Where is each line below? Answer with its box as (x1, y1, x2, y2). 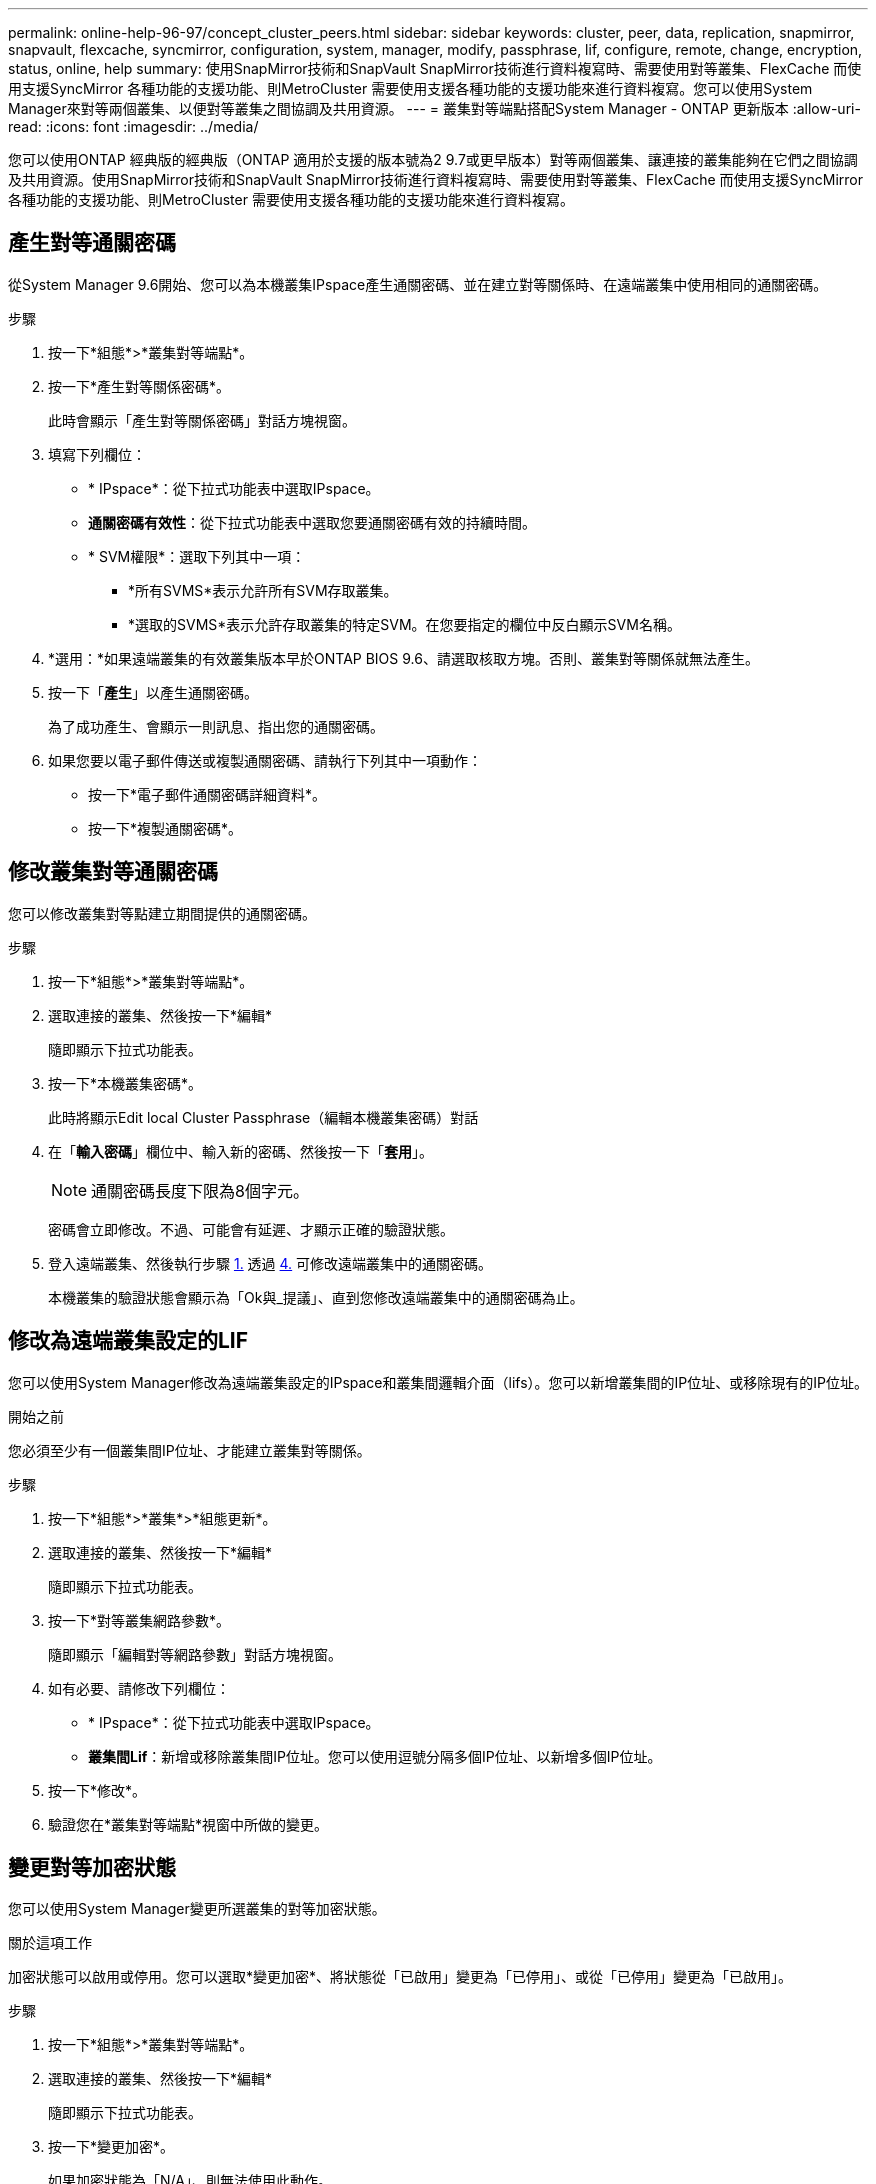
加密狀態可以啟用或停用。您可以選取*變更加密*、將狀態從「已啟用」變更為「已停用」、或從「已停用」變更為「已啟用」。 (8, 1968, 793, 1986)
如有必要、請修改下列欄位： (48, 1679, 230, 1697)
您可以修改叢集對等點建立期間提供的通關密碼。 (8, 904, 316, 922)
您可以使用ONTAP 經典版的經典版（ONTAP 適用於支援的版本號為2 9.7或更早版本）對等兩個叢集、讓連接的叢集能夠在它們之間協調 (8, 151, 858, 168)
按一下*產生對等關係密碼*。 (48, 377, 231, 395)
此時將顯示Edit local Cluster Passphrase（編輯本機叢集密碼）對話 (48, 1108, 479, 1126)
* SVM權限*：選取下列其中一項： (88, 547, 306, 565)
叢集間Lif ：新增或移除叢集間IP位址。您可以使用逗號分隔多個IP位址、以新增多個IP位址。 (88, 1747, 662, 1765)
